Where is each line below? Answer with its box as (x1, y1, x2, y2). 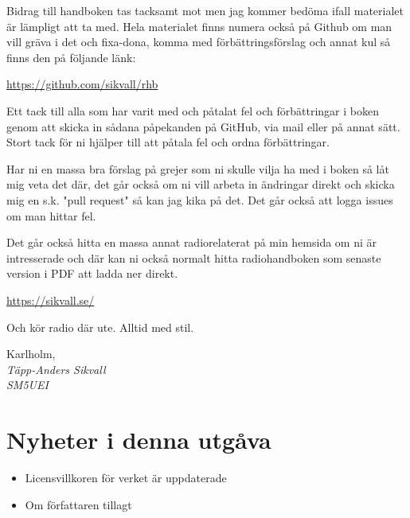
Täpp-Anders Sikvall (6, 360, 106, 377)
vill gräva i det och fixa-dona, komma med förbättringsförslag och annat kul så (6, 33, 391, 50)
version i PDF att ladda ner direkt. (6, 265, 178, 282)
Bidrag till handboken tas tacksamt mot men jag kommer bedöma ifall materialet (6, 2, 404, 18)
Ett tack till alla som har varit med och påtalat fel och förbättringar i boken (6, 102, 379, 119)
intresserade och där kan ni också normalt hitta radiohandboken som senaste (6, 249, 381, 266)
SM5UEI (6, 376, 49, 393)
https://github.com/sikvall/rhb (6, 76, 158, 92)
